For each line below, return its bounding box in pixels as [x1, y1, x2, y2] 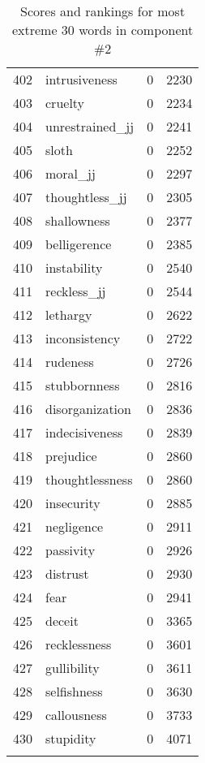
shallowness [45, 211, 110, 230]
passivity [45, 541, 96, 559]
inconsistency [45, 329, 121, 347]
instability [45, 258, 103, 277]
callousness [45, 705, 107, 724]
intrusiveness [45, 70, 117, 88]
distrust [45, 564, 89, 583]
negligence [45, 517, 104, 536]
